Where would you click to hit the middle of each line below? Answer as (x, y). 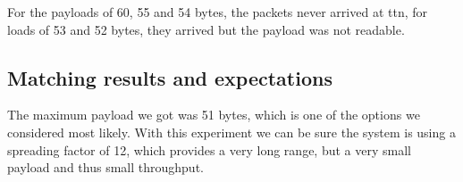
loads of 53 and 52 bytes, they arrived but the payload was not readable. (206, 29)
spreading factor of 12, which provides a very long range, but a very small (209, 149)
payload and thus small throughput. (105, 167)
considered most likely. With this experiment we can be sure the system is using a (231, 132)
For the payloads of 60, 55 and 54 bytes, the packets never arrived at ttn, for (218, 12)
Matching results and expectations (170, 77)
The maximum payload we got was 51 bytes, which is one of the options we (214, 115)
